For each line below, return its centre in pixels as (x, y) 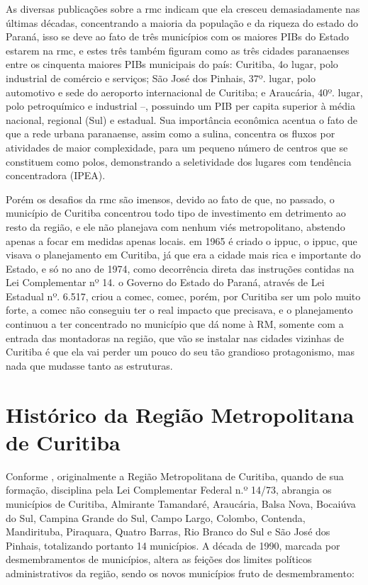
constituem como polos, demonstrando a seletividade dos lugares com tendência (179, 161)
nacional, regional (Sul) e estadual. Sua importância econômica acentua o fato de (182, 119)
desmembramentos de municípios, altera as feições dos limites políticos (159, 559)
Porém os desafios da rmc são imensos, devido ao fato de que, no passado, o (170, 199)
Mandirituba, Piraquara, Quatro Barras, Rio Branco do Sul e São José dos (168, 532)
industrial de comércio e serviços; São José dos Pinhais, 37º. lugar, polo (161, 78)
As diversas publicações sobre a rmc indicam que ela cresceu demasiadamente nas (183, 8)
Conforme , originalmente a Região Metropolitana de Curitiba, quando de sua (175, 476)
